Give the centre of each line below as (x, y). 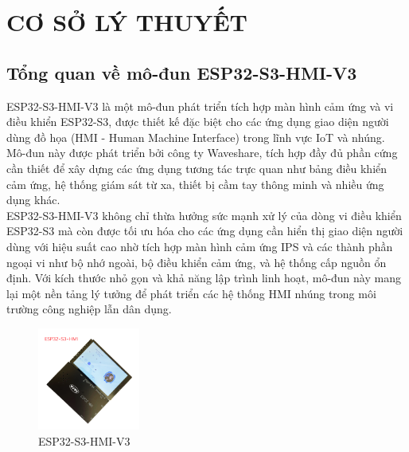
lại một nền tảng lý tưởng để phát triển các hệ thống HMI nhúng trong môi (191, 293)
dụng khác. (33, 200)
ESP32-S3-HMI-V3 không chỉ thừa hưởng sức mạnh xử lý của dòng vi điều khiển (204, 215)
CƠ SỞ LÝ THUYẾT (127, 22)
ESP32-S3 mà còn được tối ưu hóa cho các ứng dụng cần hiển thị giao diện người (205, 231)
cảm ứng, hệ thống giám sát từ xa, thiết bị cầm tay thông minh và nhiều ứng (195, 184)
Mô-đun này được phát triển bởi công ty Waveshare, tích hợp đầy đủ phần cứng (202, 153)
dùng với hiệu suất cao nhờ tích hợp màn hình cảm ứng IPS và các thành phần (200, 246)
